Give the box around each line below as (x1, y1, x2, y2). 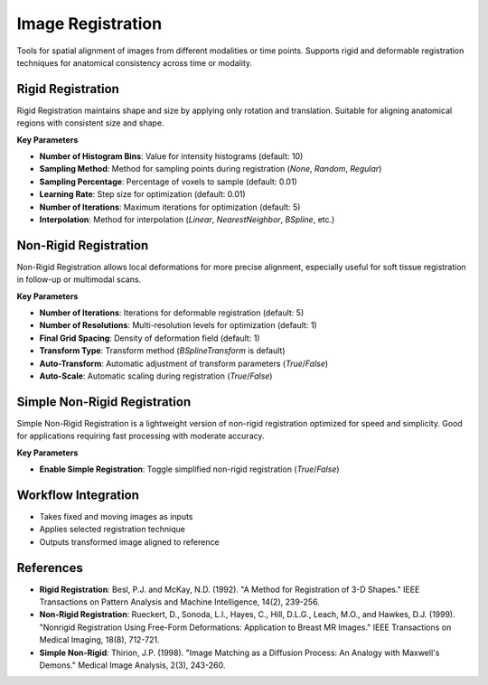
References (16, 560, 83, 576)
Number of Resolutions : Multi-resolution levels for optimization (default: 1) (39, 320, 317, 331)
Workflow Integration (16, 487, 140, 502)
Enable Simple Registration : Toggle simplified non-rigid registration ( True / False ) (39, 464, 340, 474)
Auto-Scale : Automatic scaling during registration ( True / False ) (39, 371, 273, 381)
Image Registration (16, 14, 163, 33)
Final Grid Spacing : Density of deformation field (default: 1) (39, 333, 260, 343)
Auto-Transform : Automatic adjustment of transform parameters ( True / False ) (39, 358, 329, 369)
